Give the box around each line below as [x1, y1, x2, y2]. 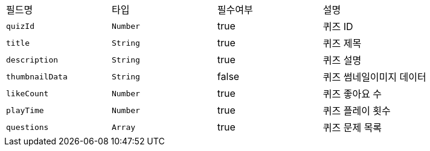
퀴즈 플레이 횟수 [322, 105, 391, 117]
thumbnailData [6, 72, 68, 81]
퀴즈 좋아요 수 [322, 88, 382, 100]
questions [6, 122, 49, 132]
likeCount [6, 88, 49, 98]
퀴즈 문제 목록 [322, 122, 382, 134]
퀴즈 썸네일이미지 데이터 [322, 71, 426, 83]
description [6, 55, 59, 64]
